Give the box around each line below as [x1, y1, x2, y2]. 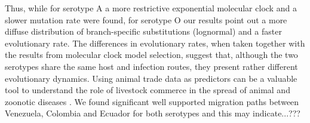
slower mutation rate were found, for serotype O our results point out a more [5, 13, 287, 26]
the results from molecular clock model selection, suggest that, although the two [5, 48, 298, 61]
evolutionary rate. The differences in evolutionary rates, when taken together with [5, 36, 305, 49]
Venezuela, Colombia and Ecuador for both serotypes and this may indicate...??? [5, 107, 300, 119]
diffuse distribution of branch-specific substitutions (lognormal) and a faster [5, 25, 282, 38]
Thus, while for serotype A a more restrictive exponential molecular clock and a [5, 2, 297, 14]
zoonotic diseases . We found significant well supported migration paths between [5, 95, 299, 107]
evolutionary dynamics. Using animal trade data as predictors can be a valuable [5, 72, 297, 84]
